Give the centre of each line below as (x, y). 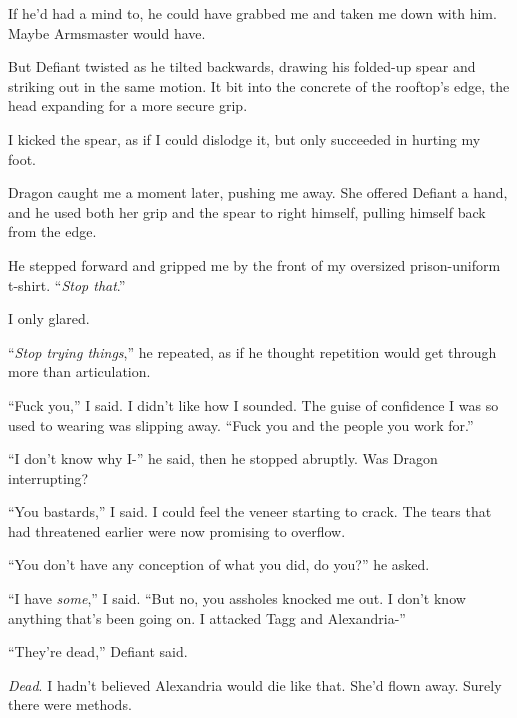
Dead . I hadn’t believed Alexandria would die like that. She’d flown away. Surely (255, 684)
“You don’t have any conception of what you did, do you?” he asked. (219, 564)
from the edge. (52, 231)
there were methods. (70, 704)
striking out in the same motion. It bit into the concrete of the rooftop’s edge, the (259, 85)
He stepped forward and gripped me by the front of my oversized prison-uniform (254, 264)
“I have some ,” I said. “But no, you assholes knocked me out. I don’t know (237, 598)
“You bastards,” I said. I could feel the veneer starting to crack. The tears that (250, 511)
